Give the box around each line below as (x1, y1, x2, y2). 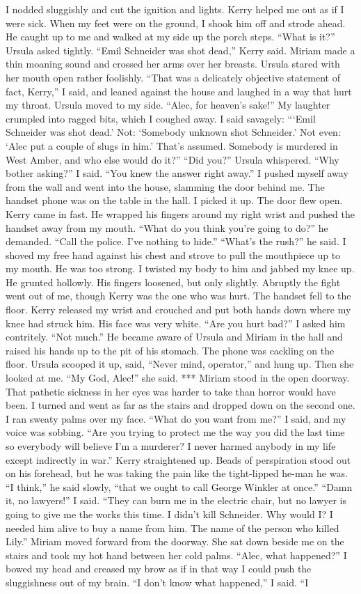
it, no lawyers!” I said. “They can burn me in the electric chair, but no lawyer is (6, 493, 346, 508)
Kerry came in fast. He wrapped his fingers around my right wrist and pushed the (6, 206, 355, 221)
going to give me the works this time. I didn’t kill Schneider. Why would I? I (6, 506, 333, 521)
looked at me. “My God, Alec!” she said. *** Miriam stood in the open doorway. (6, 370, 350, 385)
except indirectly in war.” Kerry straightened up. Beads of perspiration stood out (6, 452, 351, 467)
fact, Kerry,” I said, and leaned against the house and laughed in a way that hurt (6, 84, 352, 98)
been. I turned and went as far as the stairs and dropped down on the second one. (6, 398, 355, 412)
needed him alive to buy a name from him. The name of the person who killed (6, 520, 339, 535)
